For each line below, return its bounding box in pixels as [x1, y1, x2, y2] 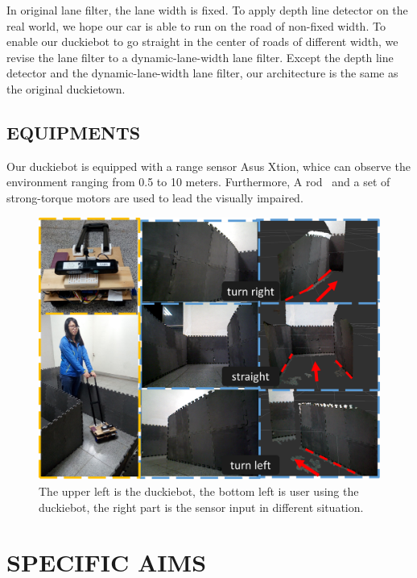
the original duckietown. [6, 80, 126, 97]
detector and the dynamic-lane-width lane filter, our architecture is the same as [6, 64, 398, 81]
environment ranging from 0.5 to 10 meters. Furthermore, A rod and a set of [6, 173, 390, 190]
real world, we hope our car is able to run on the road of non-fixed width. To [6, 17, 386, 34]
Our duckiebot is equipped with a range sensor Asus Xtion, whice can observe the [6, 157, 411, 174]
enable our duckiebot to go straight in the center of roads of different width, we [6, 33, 398, 50]
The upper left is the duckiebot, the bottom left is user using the [39, 483, 359, 499]
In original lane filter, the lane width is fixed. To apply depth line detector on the [6, 2, 408, 18]
